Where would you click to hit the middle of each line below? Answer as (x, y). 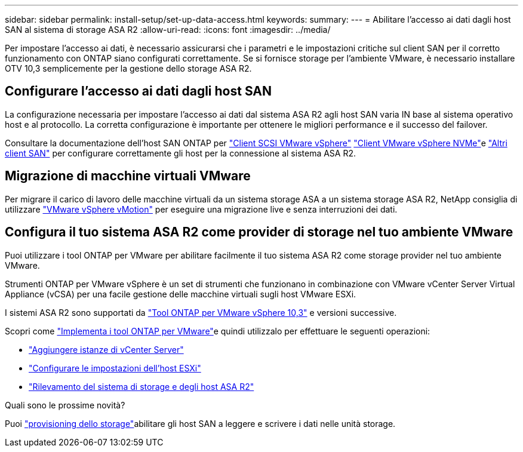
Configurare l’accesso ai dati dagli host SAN (139, 91)
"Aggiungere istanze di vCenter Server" (106, 349)
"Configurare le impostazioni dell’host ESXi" (115, 368)
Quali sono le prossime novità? (65, 405)
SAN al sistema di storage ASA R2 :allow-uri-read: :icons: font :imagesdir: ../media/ (168, 30)
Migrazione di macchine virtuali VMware (128, 176)
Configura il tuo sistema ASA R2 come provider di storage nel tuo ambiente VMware (259, 232)
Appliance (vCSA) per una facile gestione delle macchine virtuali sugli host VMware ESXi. (181, 294)
